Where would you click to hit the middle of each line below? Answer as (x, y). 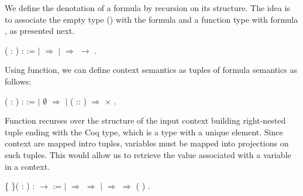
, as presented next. (40, 31)
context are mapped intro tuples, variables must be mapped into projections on (147, 143)
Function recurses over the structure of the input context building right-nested (145, 120)
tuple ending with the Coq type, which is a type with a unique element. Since (144, 132)
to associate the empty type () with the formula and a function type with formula (151, 19)
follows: (18, 81)
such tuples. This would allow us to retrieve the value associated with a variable (148, 154)
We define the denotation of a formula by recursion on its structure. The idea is (147, 8)
